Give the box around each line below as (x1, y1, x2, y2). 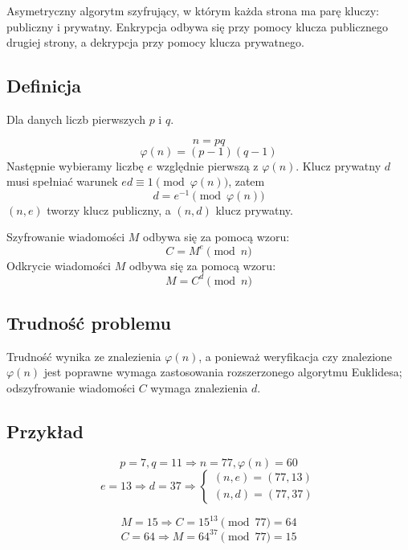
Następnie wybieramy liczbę (6, 157, 144, 174)
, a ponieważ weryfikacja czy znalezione (198, 347, 393, 364)
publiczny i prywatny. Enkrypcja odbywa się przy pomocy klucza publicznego (6, 18, 388, 35)
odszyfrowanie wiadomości (6, 380, 136, 396)
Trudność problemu (6, 310, 171, 335)
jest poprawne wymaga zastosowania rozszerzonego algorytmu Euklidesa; (43, 363, 402, 380)
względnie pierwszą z (156, 157, 259, 174)
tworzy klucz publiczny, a (47, 201, 171, 218)
